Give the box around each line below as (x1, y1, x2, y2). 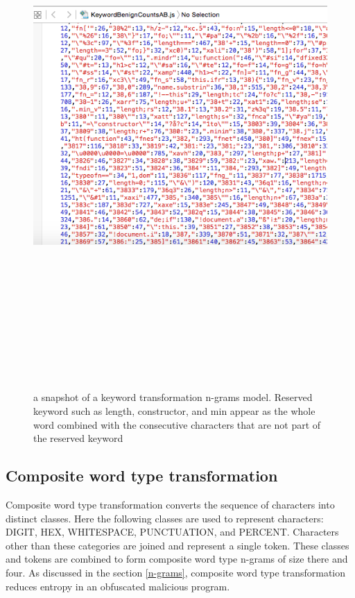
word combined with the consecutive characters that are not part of (33, 417, 321, 432)
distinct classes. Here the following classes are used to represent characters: (6, 511, 324, 525)
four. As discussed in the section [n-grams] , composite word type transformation (6, 565, 346, 580)
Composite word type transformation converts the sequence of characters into (6, 497, 335, 512)
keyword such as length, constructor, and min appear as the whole (33, 404, 315, 418)
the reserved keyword (33, 431, 123, 445)
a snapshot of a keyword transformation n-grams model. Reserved (33, 390, 313, 404)
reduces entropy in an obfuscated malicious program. (6, 579, 230, 593)
